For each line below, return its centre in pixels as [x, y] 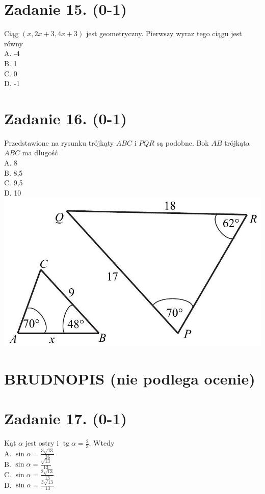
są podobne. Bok [183, 142]
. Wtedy [102, 443]
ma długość [40, 153]
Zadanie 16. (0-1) [65, 118]
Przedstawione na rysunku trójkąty [59, 142]
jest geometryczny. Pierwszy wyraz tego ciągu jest [164, 33]
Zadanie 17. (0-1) [65, 418]
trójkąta [237, 142]
